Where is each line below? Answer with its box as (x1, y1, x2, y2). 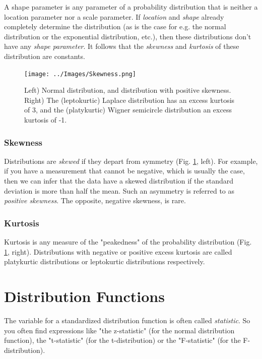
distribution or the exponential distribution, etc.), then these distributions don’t (4, 31, 251, 41)
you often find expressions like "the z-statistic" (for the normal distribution (4, 325, 235, 335)
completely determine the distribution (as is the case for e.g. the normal (4, 21, 226, 32)
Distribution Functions (4, 285, 165, 306)
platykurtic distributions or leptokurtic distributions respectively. (4, 256, 205, 267)
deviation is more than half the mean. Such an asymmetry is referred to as (4, 185, 235, 196)
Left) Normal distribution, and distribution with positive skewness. (24, 85, 231, 95)
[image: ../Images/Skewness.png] (24, 70, 136, 78)
